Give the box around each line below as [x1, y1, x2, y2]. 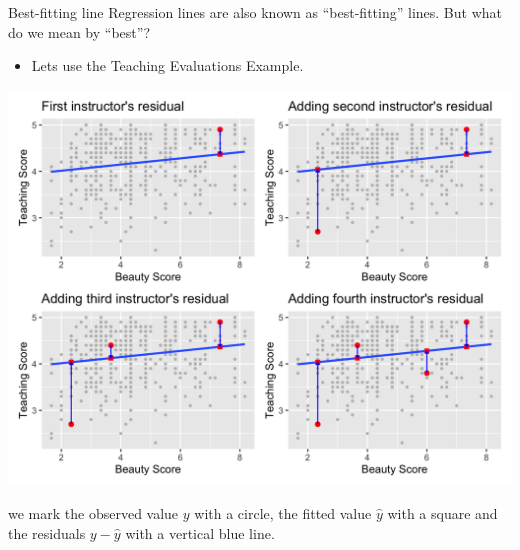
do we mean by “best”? [8, 21, 150, 42]
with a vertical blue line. [125, 522, 275, 543]
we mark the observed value [8, 503, 179, 524]
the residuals [8, 522, 86, 543]
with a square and [387, 503, 498, 524]
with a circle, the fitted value [194, 503, 372, 524]
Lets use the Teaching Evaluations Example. [31, 55, 304, 76]
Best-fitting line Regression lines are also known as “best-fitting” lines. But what [8, 2, 502, 22]
